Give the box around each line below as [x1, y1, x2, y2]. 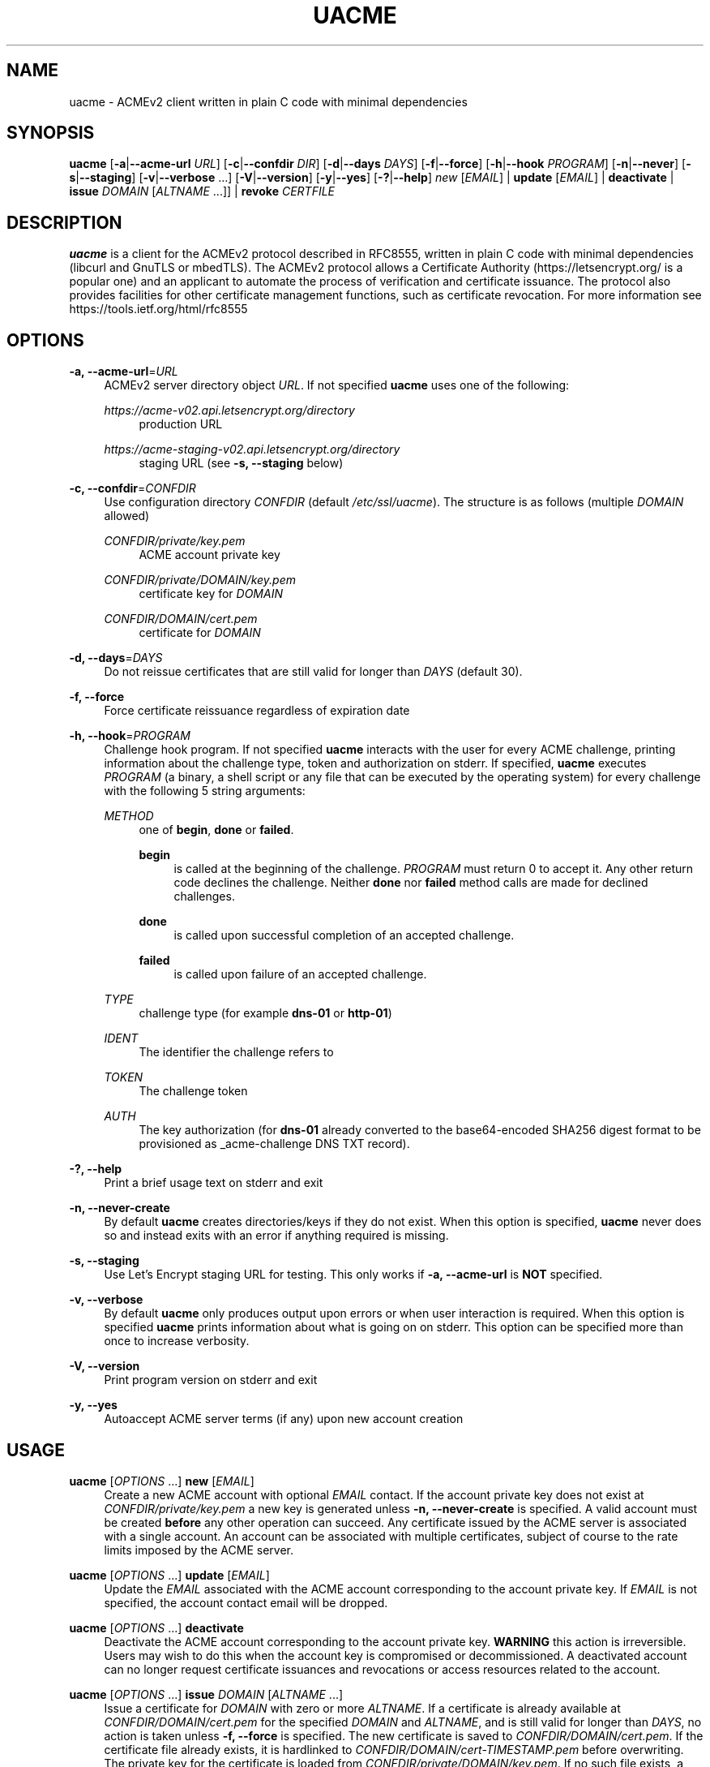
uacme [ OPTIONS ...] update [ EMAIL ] [69, 1567, 270, 1582]
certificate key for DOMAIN [139, 587, 283, 601]
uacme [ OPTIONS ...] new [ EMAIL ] [69, 1473, 254, 1488]
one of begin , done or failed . [139, 823, 294, 837]
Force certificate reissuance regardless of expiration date [104, 703, 410, 718]
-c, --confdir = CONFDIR [69, 481, 196, 496]
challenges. [173, 889, 235, 904]
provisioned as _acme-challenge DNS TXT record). [139, 1137, 410, 1151]
